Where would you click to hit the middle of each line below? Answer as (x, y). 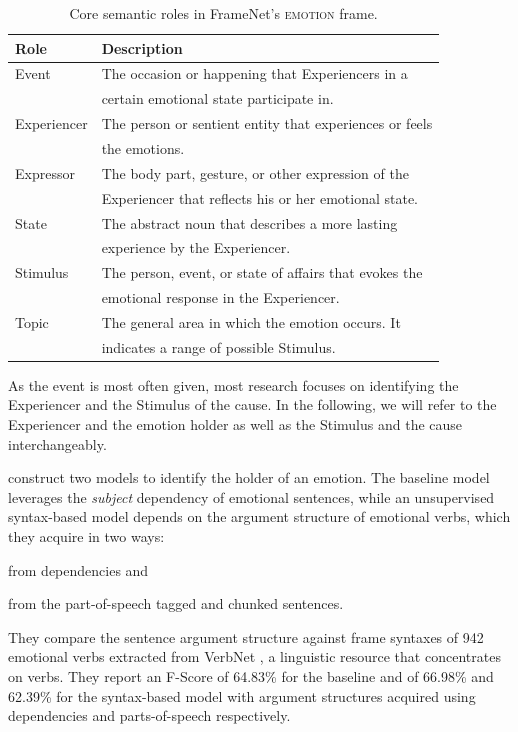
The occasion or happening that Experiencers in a (254, 73)
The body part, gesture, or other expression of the (255, 172)
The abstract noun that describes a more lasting (249, 222)
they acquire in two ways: (86, 535)
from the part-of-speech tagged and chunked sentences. (176, 603)
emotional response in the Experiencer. (220, 297)
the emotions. (143, 147)
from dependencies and (78, 569)
